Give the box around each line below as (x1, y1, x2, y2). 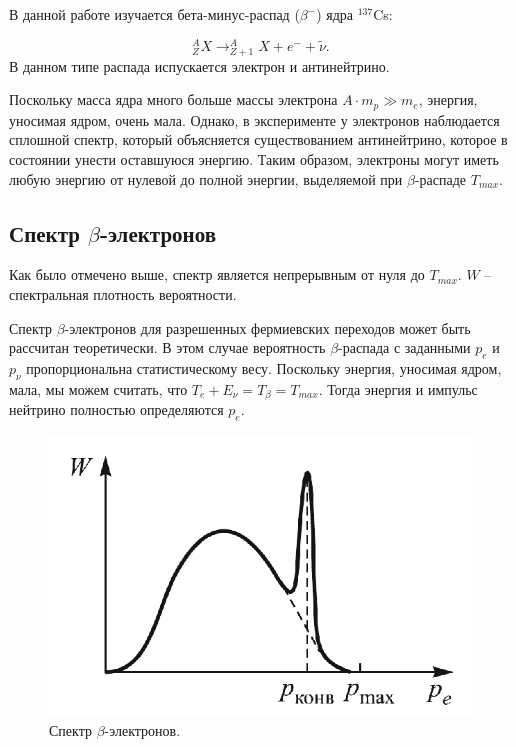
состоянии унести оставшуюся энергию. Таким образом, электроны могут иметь (9, 149, 499, 170)
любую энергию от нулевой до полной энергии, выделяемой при (9, 168, 403, 189)
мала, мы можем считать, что (9, 378, 188, 399)
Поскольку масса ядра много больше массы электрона (9, 89, 338, 110)
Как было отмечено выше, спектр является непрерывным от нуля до (9, 264, 425, 285)
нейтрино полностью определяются (9, 399, 224, 420)
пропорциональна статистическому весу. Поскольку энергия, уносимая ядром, (26, 358, 502, 379)
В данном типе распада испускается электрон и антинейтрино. (9, 55, 390, 76)
